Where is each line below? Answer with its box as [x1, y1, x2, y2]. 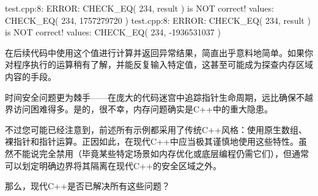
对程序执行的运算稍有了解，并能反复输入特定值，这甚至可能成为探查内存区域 [5, 58, 313, 71]
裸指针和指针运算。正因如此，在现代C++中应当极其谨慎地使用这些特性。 [5, 135, 298, 148]
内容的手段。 [5, 70, 56, 82]
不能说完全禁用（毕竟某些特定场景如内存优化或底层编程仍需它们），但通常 [13, 147, 309, 159]
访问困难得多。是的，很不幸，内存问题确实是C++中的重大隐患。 [13, 103, 273, 115]
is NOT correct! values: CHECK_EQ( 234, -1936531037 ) [5, 26, 221, 38]
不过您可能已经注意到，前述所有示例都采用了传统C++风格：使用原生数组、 [5, 123, 307, 136]
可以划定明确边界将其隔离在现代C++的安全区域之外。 [5, 159, 221, 172]
